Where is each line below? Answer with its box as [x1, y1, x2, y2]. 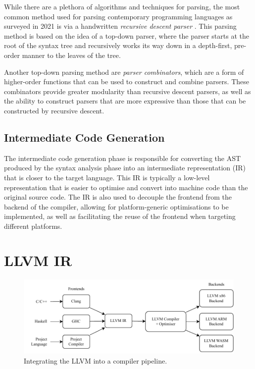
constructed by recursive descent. [4, 105, 104, 115]
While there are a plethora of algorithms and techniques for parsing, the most [4, 1, 240, 11]
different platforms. [4, 220, 62, 231]
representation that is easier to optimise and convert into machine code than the [4, 182, 248, 192]
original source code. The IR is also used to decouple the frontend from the [4, 192, 232, 202]
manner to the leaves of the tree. [22, 50, 121, 60]
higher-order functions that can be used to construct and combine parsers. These [4, 76, 249, 87]
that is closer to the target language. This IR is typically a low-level [4, 172, 210, 182]
